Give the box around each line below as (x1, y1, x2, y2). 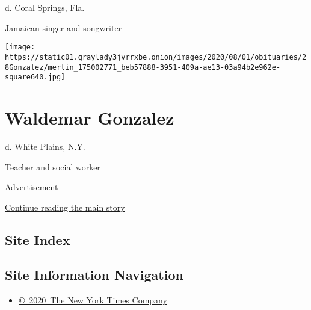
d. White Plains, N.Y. (5, 140, 85, 152)
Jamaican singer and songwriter (5, 21, 122, 34)
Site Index (5, 230, 70, 249)
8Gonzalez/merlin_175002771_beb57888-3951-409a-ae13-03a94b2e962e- (5, 63, 281, 72)
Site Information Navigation (5, 265, 183, 284)
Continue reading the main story (5, 200, 125, 213)
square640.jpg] (5, 73, 66, 82)
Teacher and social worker (5, 160, 100, 173)
